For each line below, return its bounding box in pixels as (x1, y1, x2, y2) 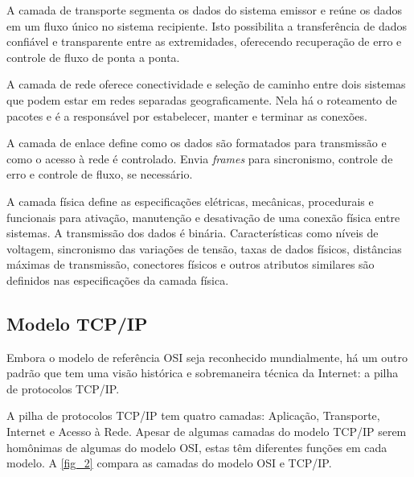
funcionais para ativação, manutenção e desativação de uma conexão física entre (6, 208, 400, 225)
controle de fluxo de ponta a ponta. (6, 48, 180, 65)
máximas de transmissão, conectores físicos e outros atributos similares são (6, 256, 375, 273)
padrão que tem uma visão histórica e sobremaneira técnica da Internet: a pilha (6, 364, 399, 381)
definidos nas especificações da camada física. (6, 271, 229, 288)
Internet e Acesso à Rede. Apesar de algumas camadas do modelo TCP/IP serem (6, 423, 407, 440)
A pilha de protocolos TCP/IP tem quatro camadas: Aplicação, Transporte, (6, 407, 380, 424)
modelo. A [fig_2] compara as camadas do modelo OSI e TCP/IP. (6, 454, 332, 471)
